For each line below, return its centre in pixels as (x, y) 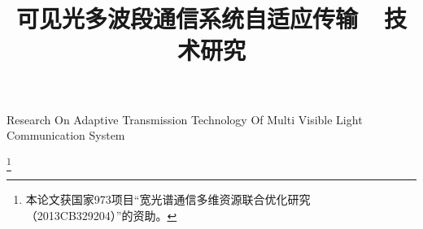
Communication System (66, 135)
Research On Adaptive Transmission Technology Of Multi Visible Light (185, 119)
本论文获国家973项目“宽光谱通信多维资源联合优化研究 (168, 199)
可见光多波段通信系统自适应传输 (187, 18)
